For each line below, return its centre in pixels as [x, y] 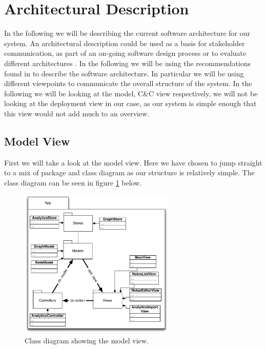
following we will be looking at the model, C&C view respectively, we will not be [131, 93]
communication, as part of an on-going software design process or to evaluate [125, 53]
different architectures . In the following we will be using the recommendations [128, 63]
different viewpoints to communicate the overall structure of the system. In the [128, 83]
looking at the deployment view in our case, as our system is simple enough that [130, 103]
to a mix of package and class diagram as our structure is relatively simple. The [129, 172]
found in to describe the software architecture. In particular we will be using [124, 73]
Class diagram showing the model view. [87, 340]
